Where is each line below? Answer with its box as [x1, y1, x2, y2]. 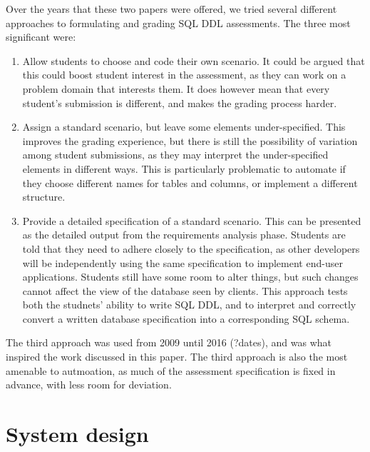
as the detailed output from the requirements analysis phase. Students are [22, 227, 346, 242]
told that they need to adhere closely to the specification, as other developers [22, 241, 360, 256]
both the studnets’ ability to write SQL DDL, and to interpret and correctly [22, 297, 356, 312]
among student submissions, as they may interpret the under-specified [22, 147, 329, 162]
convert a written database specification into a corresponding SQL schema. [22, 311, 350, 326]
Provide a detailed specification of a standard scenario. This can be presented [22, 213, 361, 228]
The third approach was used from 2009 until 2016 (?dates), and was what [6, 335, 332, 350]
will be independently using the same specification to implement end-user [22, 255, 343, 270]
